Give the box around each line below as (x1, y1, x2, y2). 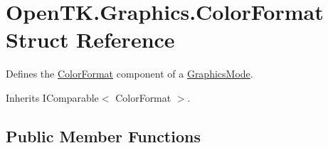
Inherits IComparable (6, 90, 99, 105)
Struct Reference (6, 25, 175, 54)
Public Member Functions (6, 125, 201, 147)
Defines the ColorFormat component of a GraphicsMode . (6, 66, 253, 81)
